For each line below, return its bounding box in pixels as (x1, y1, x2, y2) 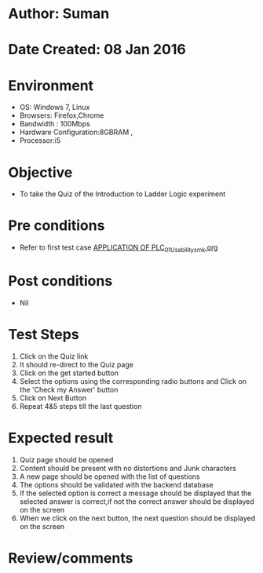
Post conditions (8, 272, 113, 290)
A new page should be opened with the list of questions (19, 472, 200, 481)
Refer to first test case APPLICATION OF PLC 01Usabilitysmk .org (19, 243, 218, 254)
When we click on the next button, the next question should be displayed (19, 513, 256, 523)
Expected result (8, 429, 114, 447)
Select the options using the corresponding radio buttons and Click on (19, 376, 247, 385)
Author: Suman (8, 5, 110, 23)
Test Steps (8, 326, 80, 344)
